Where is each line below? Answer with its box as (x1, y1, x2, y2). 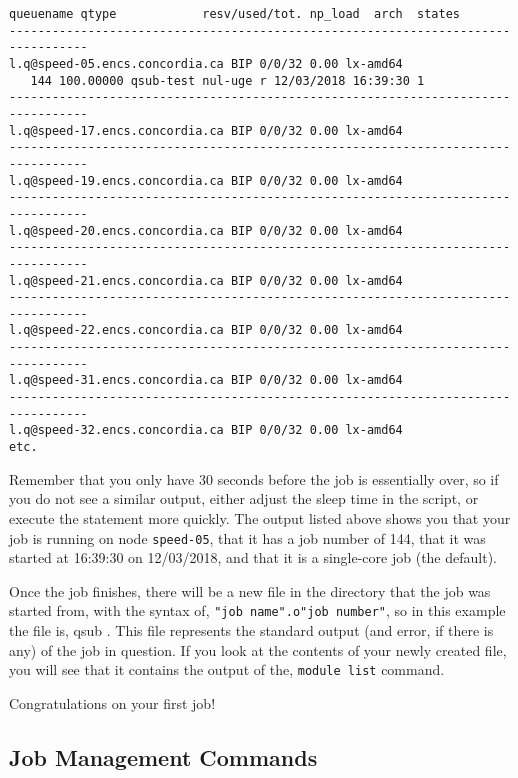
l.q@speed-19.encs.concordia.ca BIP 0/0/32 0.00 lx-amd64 (9, 173, 403, 188)
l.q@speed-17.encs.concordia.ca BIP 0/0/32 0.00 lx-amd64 (9, 123, 403, 138)
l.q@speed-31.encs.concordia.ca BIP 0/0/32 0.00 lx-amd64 (9, 373, 403, 388)
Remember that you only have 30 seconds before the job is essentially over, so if (9, 468, 499, 489)
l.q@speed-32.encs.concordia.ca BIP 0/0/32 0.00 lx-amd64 (9, 423, 403, 438)
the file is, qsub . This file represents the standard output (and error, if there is (9, 620, 494, 640)
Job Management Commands (9, 741, 318, 772)
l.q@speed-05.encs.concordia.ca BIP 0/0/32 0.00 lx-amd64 (9, 56, 403, 71)
